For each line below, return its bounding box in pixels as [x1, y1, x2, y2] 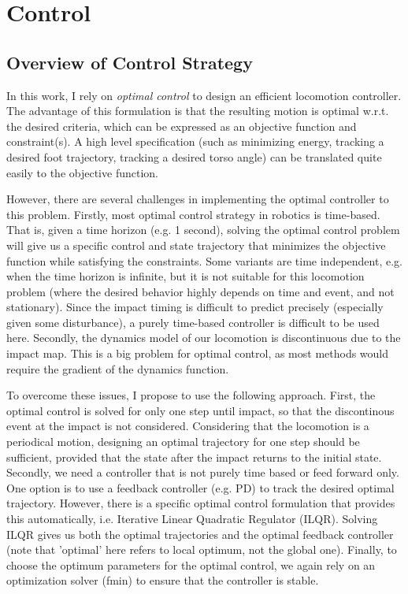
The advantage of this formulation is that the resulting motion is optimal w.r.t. [6, 102, 389, 119]
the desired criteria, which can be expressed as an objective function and [6, 117, 357, 134]
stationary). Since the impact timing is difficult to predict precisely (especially [6, 299, 384, 315]
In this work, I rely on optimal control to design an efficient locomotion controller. [6, 87, 402, 103]
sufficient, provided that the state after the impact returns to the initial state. [6, 448, 382, 465]
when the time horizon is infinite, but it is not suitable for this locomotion [6, 268, 365, 284]
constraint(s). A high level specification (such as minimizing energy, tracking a [6, 133, 384, 150]
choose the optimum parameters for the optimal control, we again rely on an [6, 556, 376, 573]
